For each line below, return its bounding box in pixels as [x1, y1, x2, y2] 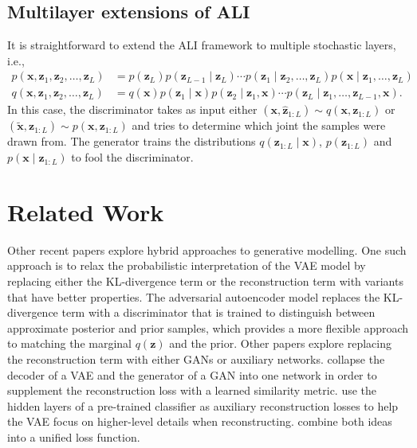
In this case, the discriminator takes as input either [7, 101, 258, 118]
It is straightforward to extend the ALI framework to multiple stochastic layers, [7, 37, 396, 53]
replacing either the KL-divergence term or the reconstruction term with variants [7, 272, 403, 289]
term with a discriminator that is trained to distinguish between [61, 304, 376, 321]
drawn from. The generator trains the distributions [7, 133, 256, 150]
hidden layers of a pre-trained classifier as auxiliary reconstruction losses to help [7, 397, 399, 414]
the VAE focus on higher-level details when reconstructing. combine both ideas [7, 413, 392, 430]
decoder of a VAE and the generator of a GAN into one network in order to [7, 366, 377, 383]
